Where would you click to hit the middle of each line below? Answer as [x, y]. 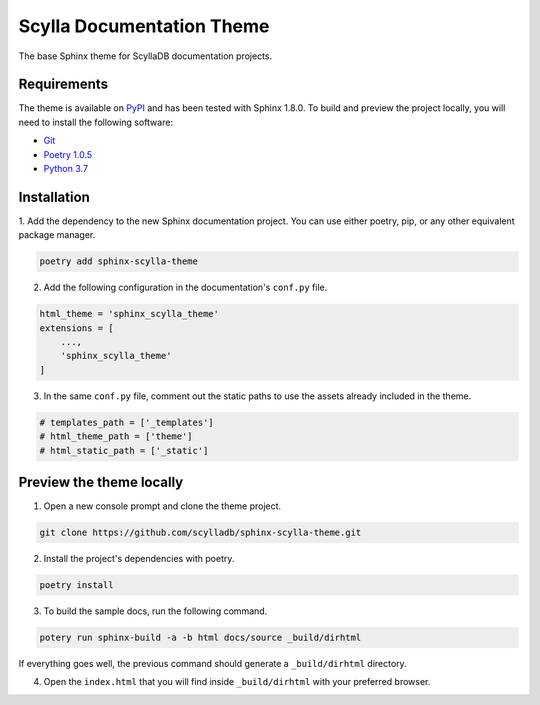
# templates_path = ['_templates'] [126, 422]
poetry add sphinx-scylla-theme [119, 261]
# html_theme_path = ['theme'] [116, 436]
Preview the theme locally [101, 481]
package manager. [57, 235]
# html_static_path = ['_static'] [124, 450]
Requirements [63, 84]
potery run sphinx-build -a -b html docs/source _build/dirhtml [200, 637]
